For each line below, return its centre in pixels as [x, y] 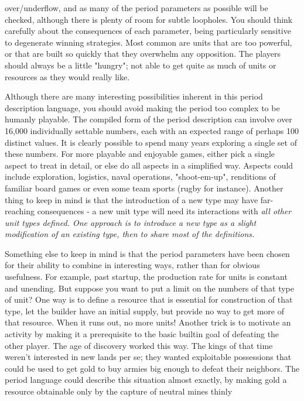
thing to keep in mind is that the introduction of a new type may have [131, 199]
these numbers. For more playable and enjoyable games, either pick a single [140, 154]
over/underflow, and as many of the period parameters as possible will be [136, 8]
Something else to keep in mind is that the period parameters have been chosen [147, 253]
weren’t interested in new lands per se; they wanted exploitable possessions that [148, 357]
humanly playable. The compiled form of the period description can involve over [148, 119]
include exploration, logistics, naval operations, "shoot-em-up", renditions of [140, 176]
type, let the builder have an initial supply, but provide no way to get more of [145, 311]
